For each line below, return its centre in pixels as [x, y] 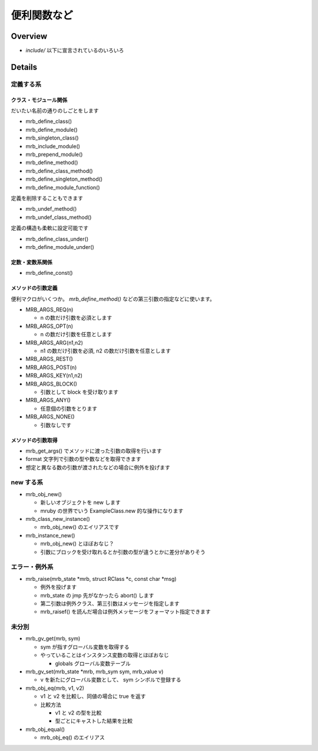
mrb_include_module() [53, 146]
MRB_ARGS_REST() [49, 359]
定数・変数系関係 [32, 262]
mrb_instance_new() [50, 535]
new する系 [27, 483]
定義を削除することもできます [47, 198]
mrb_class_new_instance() [58, 519]
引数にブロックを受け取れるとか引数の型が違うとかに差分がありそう [123, 552]
